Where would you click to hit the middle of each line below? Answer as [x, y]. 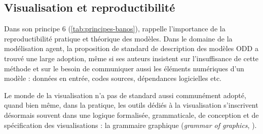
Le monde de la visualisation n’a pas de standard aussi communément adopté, [125, 95]
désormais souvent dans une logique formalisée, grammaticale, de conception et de [131, 115]
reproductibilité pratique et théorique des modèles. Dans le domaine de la [118, 38]
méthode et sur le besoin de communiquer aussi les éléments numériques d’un [124, 68]
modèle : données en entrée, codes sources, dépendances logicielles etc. [113, 78]
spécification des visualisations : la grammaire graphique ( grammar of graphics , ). [130, 125]
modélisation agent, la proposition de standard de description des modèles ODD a [131, 48]
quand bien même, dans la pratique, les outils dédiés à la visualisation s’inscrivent [131, 105]
